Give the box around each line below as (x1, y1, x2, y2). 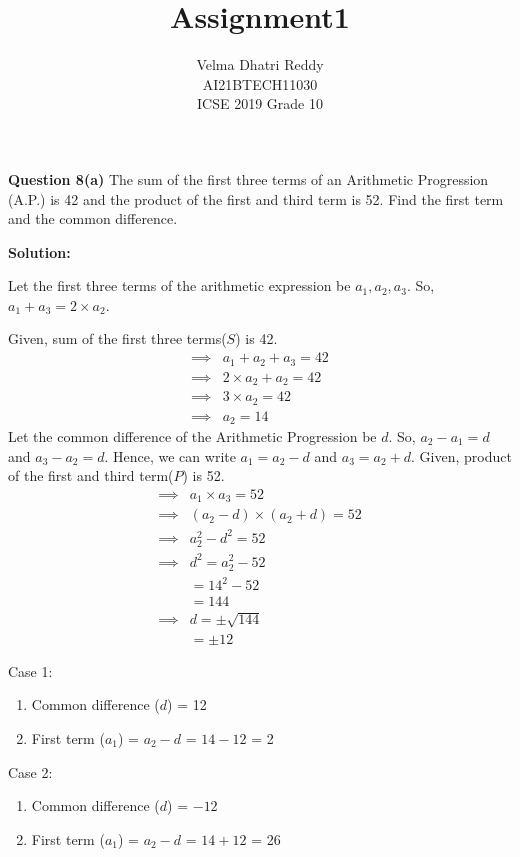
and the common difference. (8, 208, 178, 229)
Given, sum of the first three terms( (8, 328, 227, 349)
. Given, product (411, 445, 512, 466)
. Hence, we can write (104, 445, 236, 466)
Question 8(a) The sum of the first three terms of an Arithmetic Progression (8, 168, 489, 189)
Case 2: (8, 761, 53, 782)
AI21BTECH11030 (202, 73, 318, 94)
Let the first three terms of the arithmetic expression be (8, 275, 351, 296)
